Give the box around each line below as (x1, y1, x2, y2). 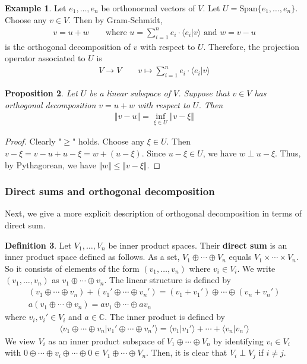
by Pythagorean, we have (5, 158, 96, 171)
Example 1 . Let (5, 2, 67, 14)
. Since (141, 147, 166, 159)
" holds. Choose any (72, 135, 144, 148)
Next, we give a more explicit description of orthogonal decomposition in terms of (5, 207, 302, 219)
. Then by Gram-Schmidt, (68, 13, 163, 26)
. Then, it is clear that (146, 346, 227, 359)
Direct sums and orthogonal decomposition (5, 184, 215, 199)
